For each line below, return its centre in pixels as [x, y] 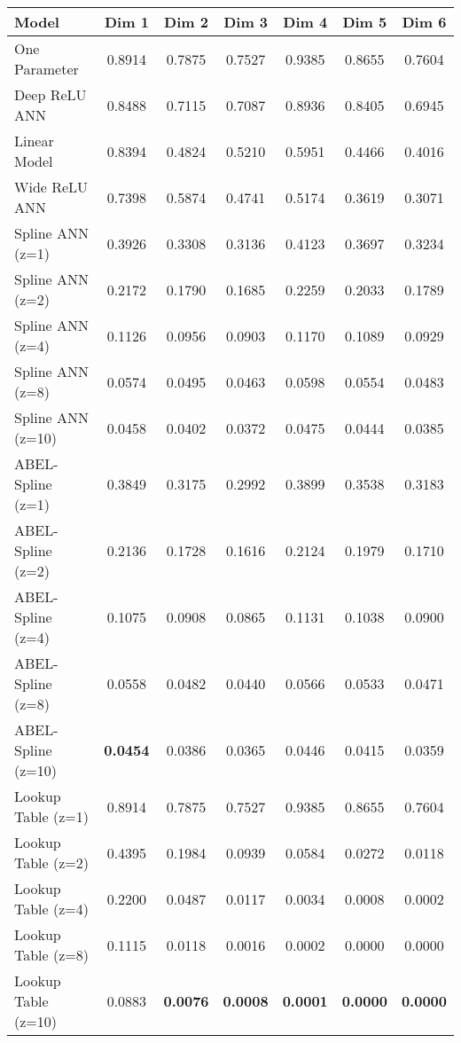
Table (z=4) [52, 909]
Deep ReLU [51, 94]
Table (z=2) [52, 863]
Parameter [47, 69]
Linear [34, 141]
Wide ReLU [51, 187]
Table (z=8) [52, 955]
